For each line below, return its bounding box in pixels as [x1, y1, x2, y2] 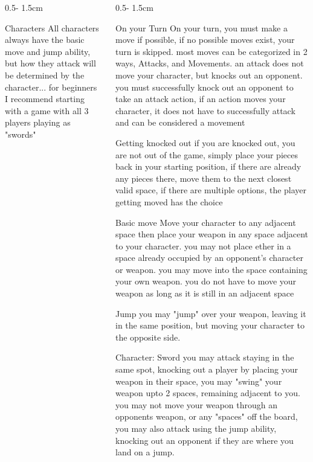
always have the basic [5, 33, 85, 46]
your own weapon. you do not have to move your [115, 275, 297, 287]
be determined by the [5, 68, 85, 81]
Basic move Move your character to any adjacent [115, 216, 296, 228]
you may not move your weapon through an [115, 398, 278, 411]
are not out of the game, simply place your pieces [115, 148, 298, 161]
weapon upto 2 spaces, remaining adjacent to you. [115, 387, 300, 399]
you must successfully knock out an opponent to [115, 80, 294, 93]
